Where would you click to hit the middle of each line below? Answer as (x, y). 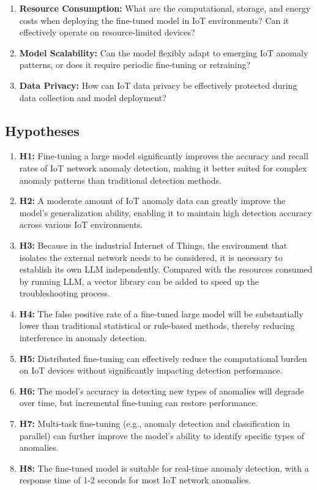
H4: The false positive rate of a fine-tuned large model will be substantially (161, 313)
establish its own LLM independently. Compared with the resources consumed (166, 269)
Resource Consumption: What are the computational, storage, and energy (165, 8)
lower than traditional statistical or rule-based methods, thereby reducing (157, 326)
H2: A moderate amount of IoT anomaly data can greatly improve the (152, 201)
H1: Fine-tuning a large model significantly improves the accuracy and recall (164, 156)
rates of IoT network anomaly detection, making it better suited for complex (163, 168)
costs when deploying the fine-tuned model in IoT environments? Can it (154, 20)
